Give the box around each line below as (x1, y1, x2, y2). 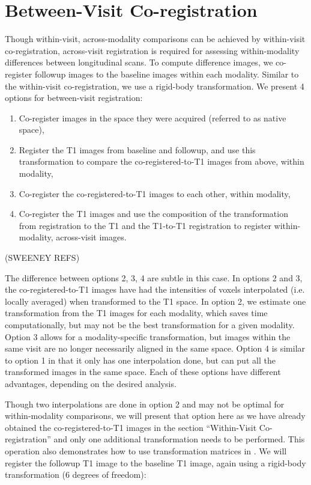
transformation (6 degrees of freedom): (5, 468, 146, 481)
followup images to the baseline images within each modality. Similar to (34, 67, 299, 80)
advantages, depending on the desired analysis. (5, 377, 177, 389)
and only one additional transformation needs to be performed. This (53, 433, 305, 445)
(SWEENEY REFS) (5, 251, 80, 264)
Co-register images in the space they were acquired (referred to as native (19, 111, 286, 124)
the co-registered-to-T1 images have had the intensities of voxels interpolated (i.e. (5, 283, 305, 296)
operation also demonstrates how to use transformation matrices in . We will (5, 444, 287, 457)
